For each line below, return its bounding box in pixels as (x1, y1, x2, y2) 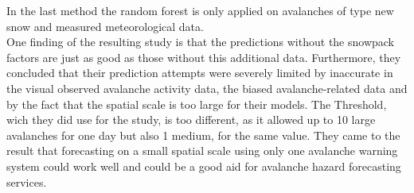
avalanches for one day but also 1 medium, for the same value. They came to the (6, 126, 400, 143)
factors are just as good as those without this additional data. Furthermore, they (6, 48, 401, 65)
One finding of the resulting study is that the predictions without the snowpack (6, 33, 395, 50)
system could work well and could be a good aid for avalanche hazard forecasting (6, 157, 401, 174)
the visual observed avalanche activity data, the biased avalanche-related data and (6, 79, 408, 96)
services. (6, 173, 47, 190)
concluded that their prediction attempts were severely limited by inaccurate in (6, 64, 393, 81)
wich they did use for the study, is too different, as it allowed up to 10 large (6, 111, 376, 128)
